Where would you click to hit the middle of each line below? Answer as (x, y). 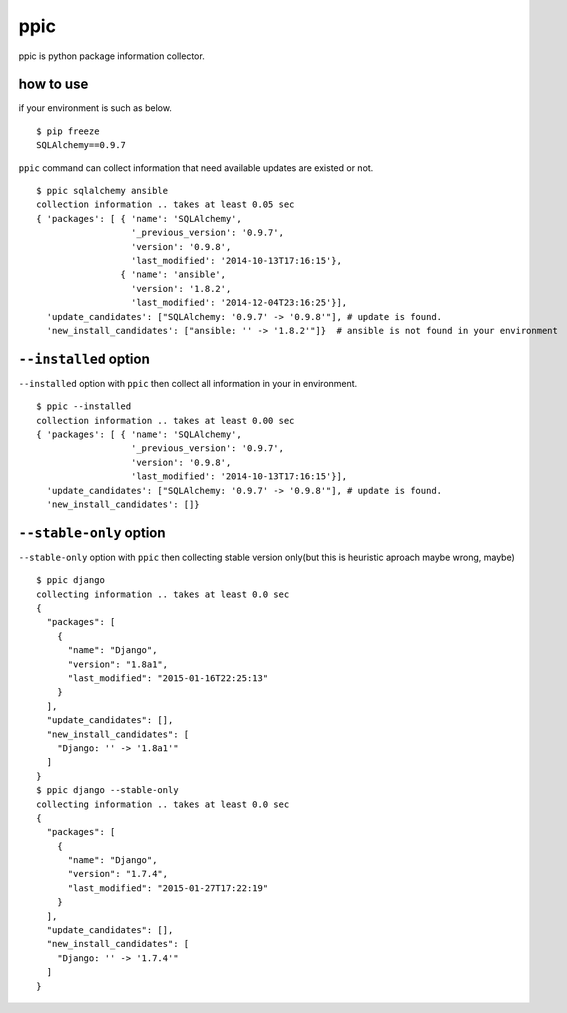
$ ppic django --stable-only (107, 790)
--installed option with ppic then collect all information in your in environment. (188, 383)
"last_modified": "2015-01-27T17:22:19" (168, 888)
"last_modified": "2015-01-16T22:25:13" (168, 678)
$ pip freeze (68, 131)
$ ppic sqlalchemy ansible (102, 191)
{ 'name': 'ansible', (173, 274)
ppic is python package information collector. (111, 56)
